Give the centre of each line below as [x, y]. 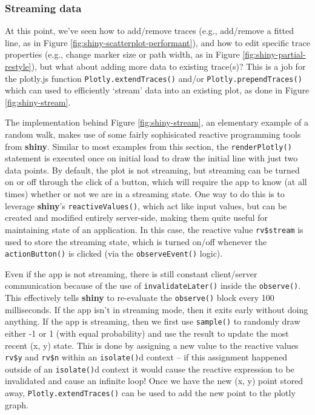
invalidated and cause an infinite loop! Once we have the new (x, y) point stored [154, 381]
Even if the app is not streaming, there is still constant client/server [131, 273]
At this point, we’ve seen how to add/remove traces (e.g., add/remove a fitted [150, 31]
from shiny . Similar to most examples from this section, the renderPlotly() [148, 146]
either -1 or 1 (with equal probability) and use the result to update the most [147, 333]
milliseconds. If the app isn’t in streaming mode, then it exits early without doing [157, 309]
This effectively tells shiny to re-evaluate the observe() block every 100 [140, 298]
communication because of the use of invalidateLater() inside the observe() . [153, 285]
